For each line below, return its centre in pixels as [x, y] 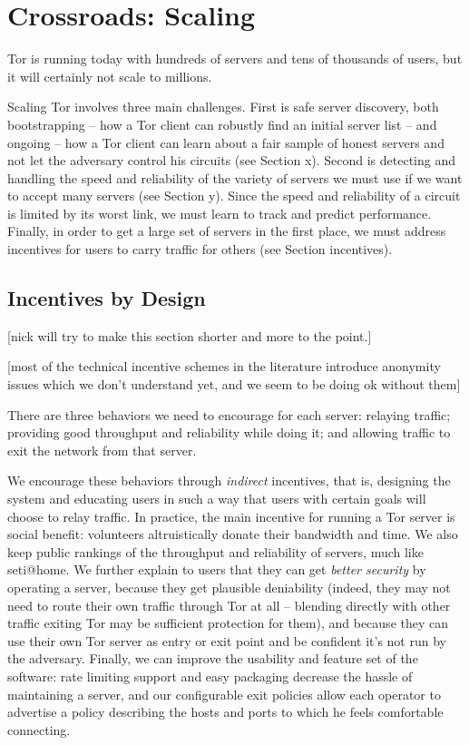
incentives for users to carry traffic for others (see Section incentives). [200, 249]
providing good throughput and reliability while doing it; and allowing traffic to [229, 432]
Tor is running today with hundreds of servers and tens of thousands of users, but [235, 59]
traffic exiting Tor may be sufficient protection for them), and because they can [228, 623]
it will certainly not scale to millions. [110, 76]
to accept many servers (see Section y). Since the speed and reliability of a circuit [234, 196]
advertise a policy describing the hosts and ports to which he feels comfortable [225, 712]
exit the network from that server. [102, 450]
